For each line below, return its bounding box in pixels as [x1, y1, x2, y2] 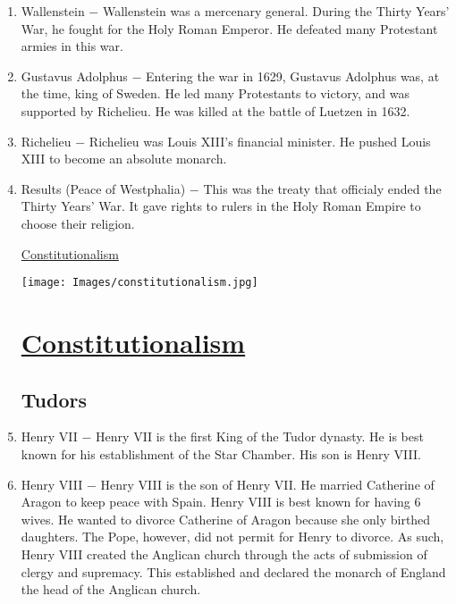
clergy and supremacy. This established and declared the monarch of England [21, 562, 446, 581]
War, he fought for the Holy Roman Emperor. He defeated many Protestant [21, 19, 438, 38]
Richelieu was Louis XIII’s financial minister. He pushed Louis [89, 131, 431, 150]
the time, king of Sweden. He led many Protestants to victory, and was [21, 84, 410, 103]
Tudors [21, 385, 87, 413]
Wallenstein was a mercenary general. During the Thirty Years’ [102, 2, 450, 20]
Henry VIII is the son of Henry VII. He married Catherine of [100, 474, 435, 493]
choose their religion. [21, 214, 135, 232]
